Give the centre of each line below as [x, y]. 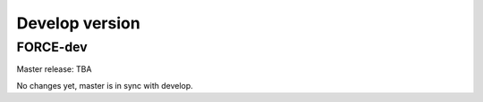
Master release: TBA [54, 69]
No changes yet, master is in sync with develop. [105, 85]
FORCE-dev [52, 47]
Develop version [78, 23]
